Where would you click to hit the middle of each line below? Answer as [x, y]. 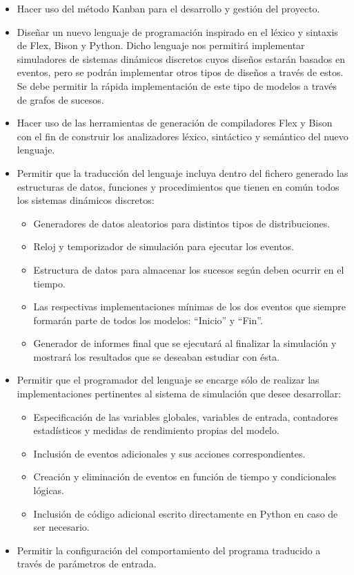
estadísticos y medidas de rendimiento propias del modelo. [156, 430]
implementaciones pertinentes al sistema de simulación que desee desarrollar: [179, 394]
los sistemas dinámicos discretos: [86, 200]
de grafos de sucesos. [60, 99]
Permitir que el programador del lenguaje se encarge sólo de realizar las [168, 380]
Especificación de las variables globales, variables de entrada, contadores [186, 416]
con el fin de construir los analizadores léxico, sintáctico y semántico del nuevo [183, 136]
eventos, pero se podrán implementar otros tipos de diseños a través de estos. [180, 72]
